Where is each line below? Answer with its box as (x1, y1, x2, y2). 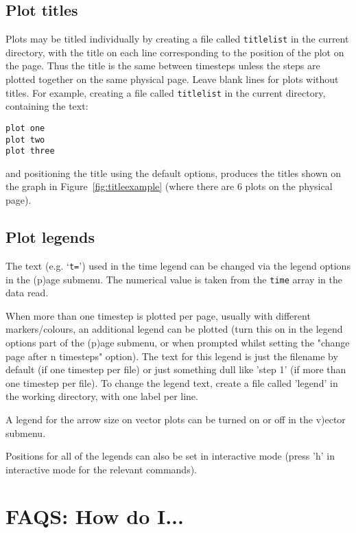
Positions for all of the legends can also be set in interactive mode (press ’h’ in (5, 449, 335, 463)
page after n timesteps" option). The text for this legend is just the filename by (5, 348, 338, 363)
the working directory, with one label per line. (5, 389, 198, 403)
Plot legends (5, 226, 95, 248)
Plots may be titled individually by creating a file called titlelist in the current (5, 32, 349, 46)
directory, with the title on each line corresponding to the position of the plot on (5, 45, 344, 59)
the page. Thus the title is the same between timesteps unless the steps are (5, 58, 320, 73)
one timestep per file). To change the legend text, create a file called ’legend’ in (5, 375, 338, 390)
